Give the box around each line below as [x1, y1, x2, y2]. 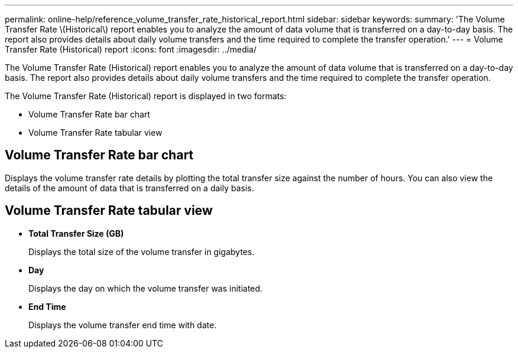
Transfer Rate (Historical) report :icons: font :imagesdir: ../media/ [5, 44, 257, 54]
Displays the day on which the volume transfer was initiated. [28, 283, 263, 293]
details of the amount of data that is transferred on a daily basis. [5, 182, 254, 193]
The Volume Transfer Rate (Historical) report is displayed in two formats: [5, 91, 287, 101]
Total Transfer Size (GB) [28, 228, 124, 238]
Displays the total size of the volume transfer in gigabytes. [28, 246, 255, 257]
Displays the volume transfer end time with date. [28, 319, 217, 330]
